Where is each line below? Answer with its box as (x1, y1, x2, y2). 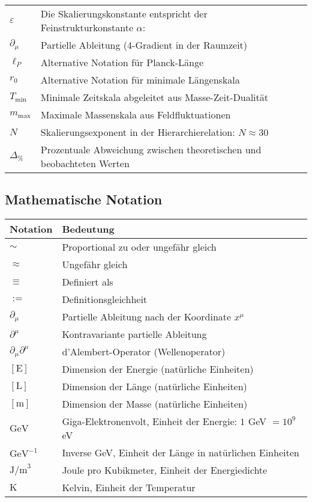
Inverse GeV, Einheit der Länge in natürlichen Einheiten (62, 445, 299, 460)
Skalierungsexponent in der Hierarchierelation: (40, 125, 235, 139)
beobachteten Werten (40, 156, 130, 170)
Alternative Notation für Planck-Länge (40, 55, 204, 69)
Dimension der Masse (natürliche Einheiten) (62, 397, 248, 411)
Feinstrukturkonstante (40, 20, 134, 34)
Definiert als (62, 275, 113, 289)
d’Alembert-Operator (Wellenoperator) (62, 344, 226, 359)
